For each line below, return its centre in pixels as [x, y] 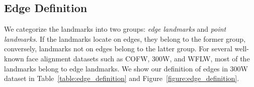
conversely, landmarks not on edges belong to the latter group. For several [118, 49]
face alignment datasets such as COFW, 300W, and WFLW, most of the [138, 58]
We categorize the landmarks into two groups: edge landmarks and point [115, 29]
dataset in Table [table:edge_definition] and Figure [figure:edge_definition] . [122, 78]
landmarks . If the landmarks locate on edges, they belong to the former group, [125, 38]
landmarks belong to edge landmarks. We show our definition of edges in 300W [126, 68]
